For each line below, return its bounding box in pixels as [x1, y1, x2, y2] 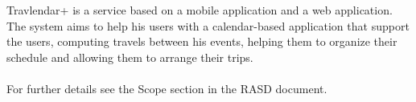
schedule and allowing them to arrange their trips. [6, 48, 253, 65]
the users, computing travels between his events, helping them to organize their [6, 33, 397, 50]
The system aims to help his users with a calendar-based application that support [6, 17, 410, 34]
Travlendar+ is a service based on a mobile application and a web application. [6, 2, 393, 18]
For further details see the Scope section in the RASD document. [6, 80, 327, 96]
